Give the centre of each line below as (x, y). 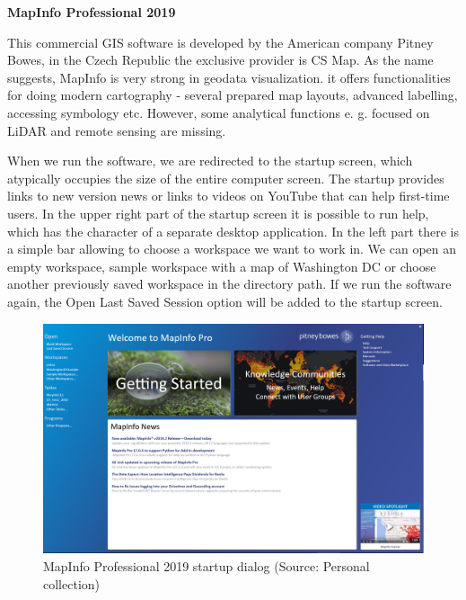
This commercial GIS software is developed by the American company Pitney (220, 42)
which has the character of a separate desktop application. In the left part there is (233, 231)
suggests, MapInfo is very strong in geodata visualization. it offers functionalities (229, 77)
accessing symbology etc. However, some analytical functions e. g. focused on (219, 112)
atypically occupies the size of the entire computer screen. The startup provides (226, 178)
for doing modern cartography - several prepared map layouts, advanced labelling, (233, 95)
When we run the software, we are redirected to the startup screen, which (210, 161)
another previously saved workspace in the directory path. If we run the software (229, 284)
